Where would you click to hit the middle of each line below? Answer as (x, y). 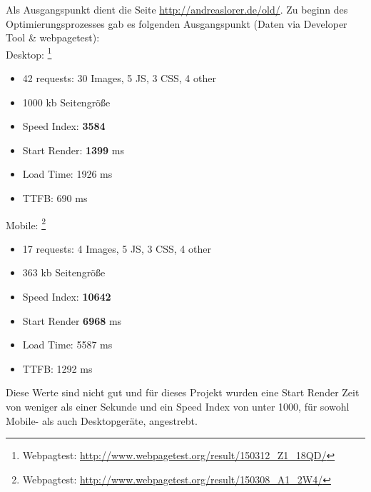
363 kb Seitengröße (64, 272)
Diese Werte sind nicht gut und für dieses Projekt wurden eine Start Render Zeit (183, 392)
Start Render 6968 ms (72, 320)
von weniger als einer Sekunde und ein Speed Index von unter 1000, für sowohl (178, 406)
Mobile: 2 (26, 224)
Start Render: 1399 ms (73, 150)
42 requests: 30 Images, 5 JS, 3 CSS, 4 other (119, 78)
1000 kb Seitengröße (66, 102)
